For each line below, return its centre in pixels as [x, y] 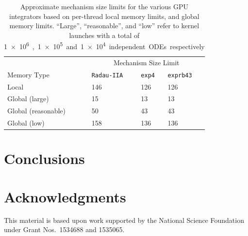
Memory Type [28, 74]
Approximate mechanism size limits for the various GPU [104, 6]
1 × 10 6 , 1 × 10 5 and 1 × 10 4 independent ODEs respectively [104, 46]
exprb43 [180, 75]
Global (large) [28, 99]
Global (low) [26, 123]
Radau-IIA [107, 75]
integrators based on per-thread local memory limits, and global [104, 16]
